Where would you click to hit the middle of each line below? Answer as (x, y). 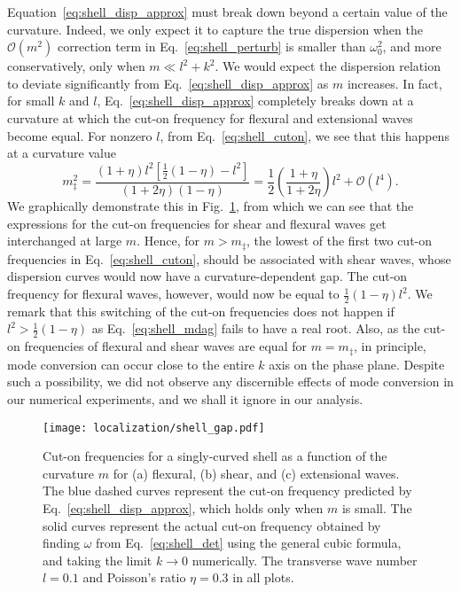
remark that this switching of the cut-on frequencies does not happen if (201, 311)
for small (31, 101)
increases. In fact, (395, 83)
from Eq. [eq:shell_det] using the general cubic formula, (249, 543)
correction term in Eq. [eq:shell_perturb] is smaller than (211, 47)
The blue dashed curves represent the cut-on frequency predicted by (227, 491)
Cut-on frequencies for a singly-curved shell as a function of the (215, 456)
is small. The (377, 507)
